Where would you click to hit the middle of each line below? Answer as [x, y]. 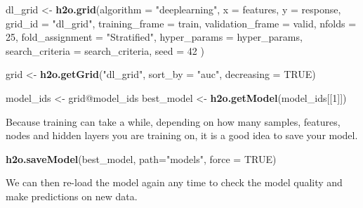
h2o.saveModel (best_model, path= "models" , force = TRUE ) [141, 158]
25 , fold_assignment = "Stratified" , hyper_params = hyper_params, [154, 37]
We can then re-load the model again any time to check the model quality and [174, 182]
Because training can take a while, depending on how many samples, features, [173, 121]
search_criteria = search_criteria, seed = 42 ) [105, 50]
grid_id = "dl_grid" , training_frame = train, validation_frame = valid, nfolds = [181, 23]
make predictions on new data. [72, 196]
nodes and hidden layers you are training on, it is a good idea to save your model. [182, 135]
